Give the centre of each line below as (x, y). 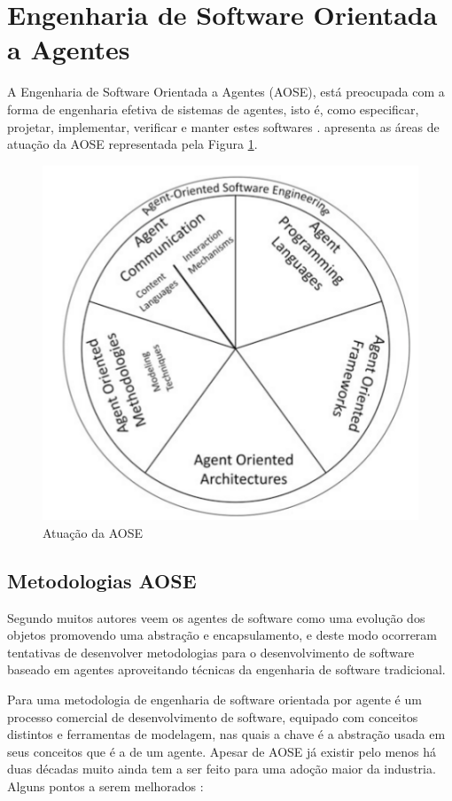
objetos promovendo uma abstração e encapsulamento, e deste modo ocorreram (222, 635)
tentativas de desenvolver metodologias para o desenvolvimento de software (211, 652)
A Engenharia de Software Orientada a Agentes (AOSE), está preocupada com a (226, 92)
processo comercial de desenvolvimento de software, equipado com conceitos (213, 716)
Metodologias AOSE (102, 580)
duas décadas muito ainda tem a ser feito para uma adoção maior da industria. (222, 769)
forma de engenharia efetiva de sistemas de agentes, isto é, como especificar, (213, 109)
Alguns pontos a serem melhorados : (105, 786)
